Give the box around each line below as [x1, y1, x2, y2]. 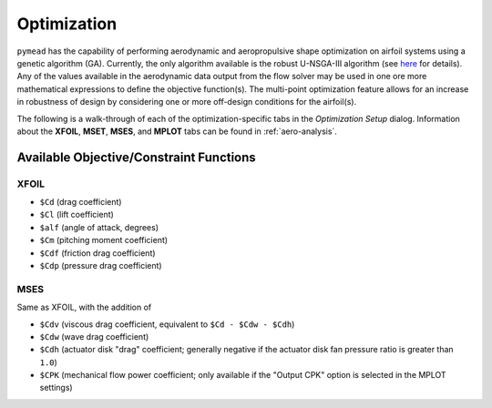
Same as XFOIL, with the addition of [16, 301, 152, 313]
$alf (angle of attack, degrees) [39, 221, 159, 232]
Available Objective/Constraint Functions [16, 149, 257, 165]
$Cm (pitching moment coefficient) [39, 235, 169, 246]
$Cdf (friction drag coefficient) [39, 247, 156, 259]
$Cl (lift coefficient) [39, 209, 114, 220]
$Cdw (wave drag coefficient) [39, 331, 149, 342]
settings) [39, 382, 73, 393]
